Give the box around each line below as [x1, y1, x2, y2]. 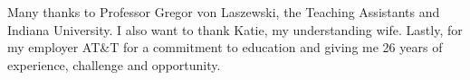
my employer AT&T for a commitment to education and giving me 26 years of [7, 38, 443, 57]
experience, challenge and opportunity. [7, 55, 221, 74]
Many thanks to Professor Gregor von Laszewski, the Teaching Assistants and [7, 3, 440, 21]
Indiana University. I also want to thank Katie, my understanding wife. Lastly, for [7, 20, 463, 39]
